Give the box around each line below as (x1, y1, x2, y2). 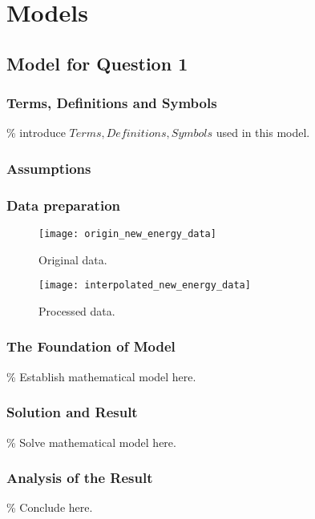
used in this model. (216, 124, 310, 141)
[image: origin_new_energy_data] (38, 228, 216, 240)
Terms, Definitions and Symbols (6, 93, 217, 113)
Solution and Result (6, 402, 138, 422)
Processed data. (38, 302, 115, 319)
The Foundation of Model (6, 336, 176, 356)
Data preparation (6, 195, 121, 215)
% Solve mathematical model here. (6, 433, 176, 450)
